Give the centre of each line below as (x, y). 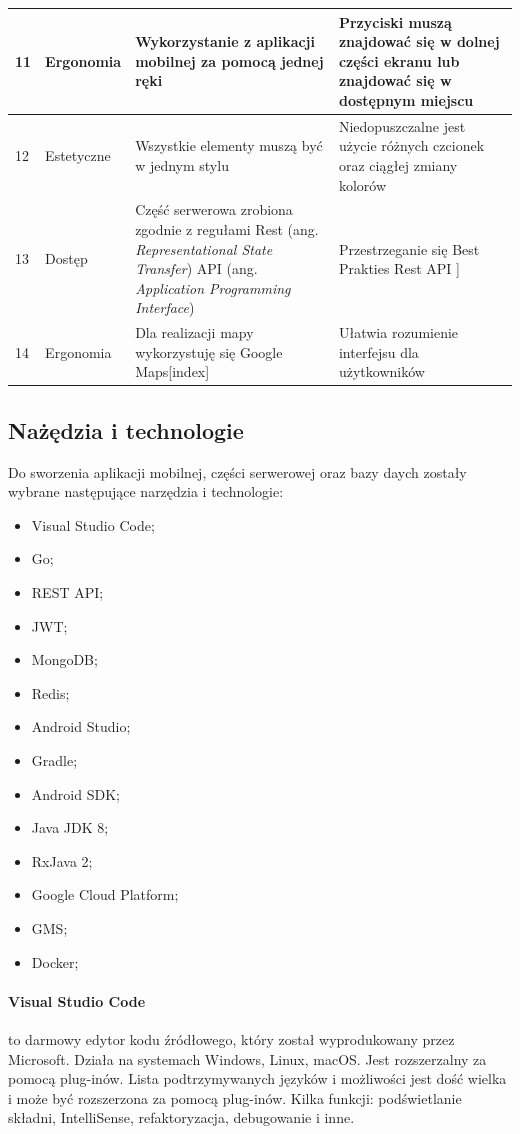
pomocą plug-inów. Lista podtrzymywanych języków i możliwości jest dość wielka (257, 1078)
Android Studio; (81, 726)
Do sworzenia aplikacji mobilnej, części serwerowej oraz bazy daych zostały (237, 471)
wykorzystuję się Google (209, 351)
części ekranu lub (399, 60)
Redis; (50, 692)
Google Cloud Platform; (105, 894)
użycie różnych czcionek (411, 145)
